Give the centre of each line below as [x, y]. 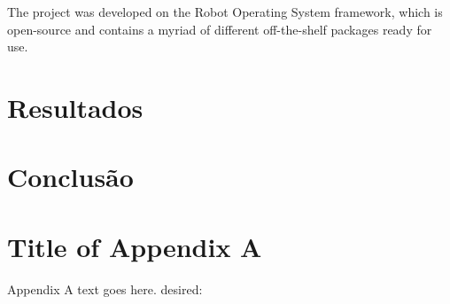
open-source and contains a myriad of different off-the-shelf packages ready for [220, 29]
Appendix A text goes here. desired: [105, 288]
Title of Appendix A [135, 246]
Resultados [75, 107]
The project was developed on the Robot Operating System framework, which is [225, 12]
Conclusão [70, 177]
